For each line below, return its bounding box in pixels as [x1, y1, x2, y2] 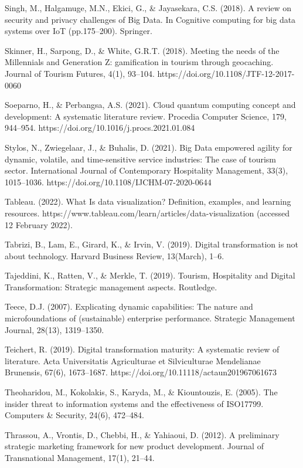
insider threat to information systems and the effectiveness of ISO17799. [5, 397, 264, 409]
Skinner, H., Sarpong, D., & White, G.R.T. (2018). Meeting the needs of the [5, 44, 280, 56]
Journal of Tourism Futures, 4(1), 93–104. [5, 67, 155, 79]
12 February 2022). [5, 218, 73, 230]
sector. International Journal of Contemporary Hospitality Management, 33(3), [5, 164, 288, 177]
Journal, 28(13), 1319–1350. [5, 323, 104, 335]
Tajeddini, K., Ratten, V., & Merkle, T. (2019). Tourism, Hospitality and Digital [5, 269, 295, 282]
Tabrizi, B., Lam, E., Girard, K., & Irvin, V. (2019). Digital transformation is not [5, 238, 299, 250]
